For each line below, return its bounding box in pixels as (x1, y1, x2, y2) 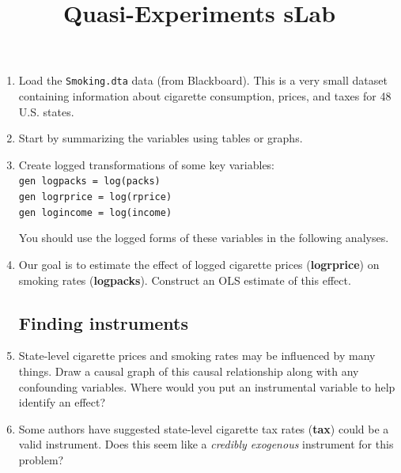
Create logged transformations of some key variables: (18, 156, 275, 172)
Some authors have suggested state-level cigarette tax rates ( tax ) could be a (18, 420, 389, 437)
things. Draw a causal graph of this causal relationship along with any (18, 362, 359, 379)
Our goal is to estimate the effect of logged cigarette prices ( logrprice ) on (18, 255, 380, 272)
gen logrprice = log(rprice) (18, 191, 172, 203)
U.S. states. (18, 103, 74, 119)
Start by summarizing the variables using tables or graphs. (18, 130, 303, 146)
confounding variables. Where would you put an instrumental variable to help (18, 378, 395, 395)
